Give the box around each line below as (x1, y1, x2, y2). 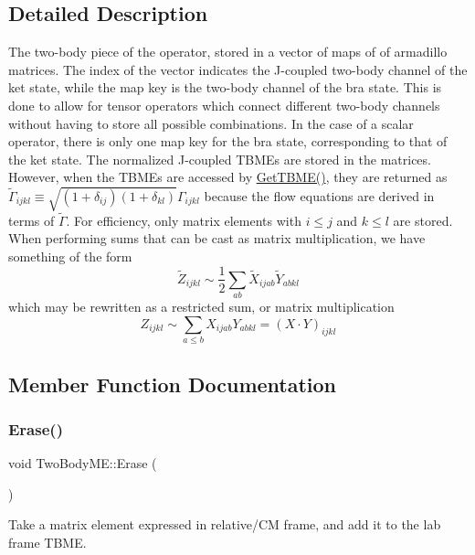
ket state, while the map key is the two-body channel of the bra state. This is (8, 78, 442, 97)
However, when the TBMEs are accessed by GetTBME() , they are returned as (8, 167, 448, 187)
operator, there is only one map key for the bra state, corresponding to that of (8, 132, 448, 151)
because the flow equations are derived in (204, 186, 435, 205)
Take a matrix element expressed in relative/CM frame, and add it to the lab (8, 515, 441, 534)
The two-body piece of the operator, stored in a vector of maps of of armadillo (8, 42, 448, 61)
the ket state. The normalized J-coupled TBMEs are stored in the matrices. (8, 149, 431, 168)
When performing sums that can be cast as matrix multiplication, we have (8, 229, 426, 248)
